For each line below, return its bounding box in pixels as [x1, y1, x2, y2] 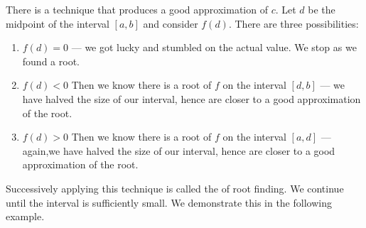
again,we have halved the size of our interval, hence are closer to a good [22, 143, 335, 158]
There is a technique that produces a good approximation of [6, 2, 268, 16]
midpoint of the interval [6, 16, 109, 31]
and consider [143, 16, 198, 31]
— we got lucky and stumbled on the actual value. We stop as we [71, 40, 357, 55]
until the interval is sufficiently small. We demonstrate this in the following [6, 195, 332, 210]
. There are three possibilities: [228, 16, 359, 31]
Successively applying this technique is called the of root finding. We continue [6, 180, 344, 195]
